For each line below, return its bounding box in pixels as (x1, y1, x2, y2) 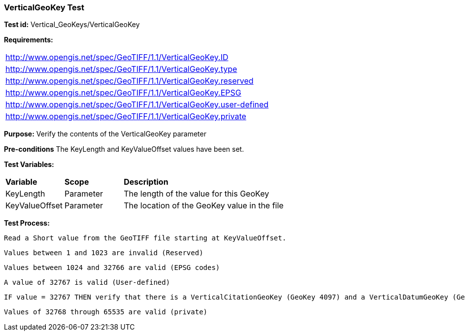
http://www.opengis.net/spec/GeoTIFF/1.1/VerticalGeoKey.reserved (5, 76, 254, 86)
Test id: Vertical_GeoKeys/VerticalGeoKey (4, 20, 140, 29)
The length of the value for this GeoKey (124, 189, 269, 199)
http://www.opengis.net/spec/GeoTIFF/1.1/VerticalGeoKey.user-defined (5, 100, 269, 110)
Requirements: (4, 35, 53, 44)
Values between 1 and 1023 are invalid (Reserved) (4, 249, 203, 257)
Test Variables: (4, 160, 54, 169)
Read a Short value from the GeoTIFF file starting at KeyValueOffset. (4, 234, 287, 242)
